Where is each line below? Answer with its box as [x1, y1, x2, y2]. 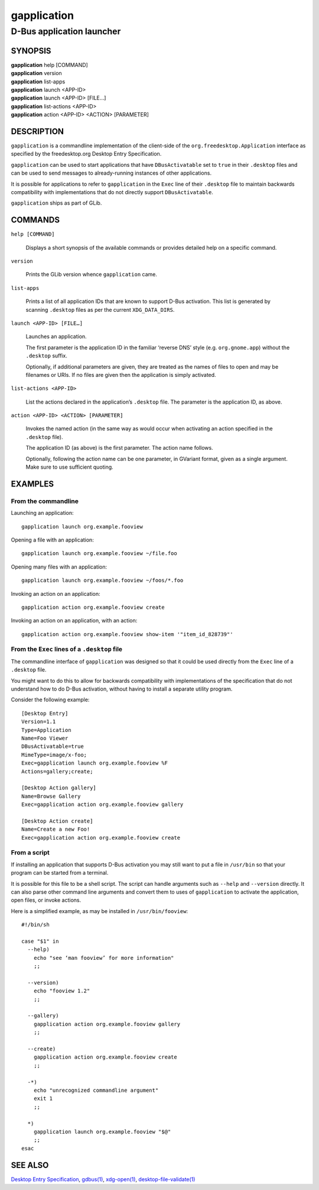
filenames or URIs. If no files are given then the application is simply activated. [25, 371, 216, 378]
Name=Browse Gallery [21, 793, 81, 799]
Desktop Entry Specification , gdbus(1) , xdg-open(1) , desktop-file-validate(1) [11, 1175, 196, 1183]
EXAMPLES [11, 479, 54, 489]
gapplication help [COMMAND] [11, 61, 88, 68]
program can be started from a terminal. [11, 869, 109, 876]
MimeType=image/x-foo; [21, 752, 87, 758]
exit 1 [33, 1095, 53, 1102]
